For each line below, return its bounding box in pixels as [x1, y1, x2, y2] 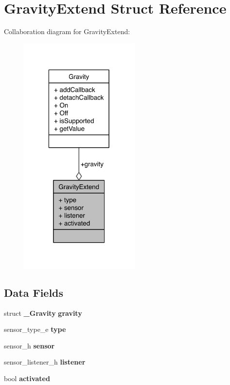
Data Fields [4, 285, 64, 300]
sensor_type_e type [4, 324, 66, 334]
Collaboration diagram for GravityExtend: [4, 26, 130, 37]
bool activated [4, 373, 50, 384]
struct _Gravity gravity [4, 308, 82, 318]
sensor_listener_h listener [4, 357, 86, 367]
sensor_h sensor [4, 340, 55, 350]
